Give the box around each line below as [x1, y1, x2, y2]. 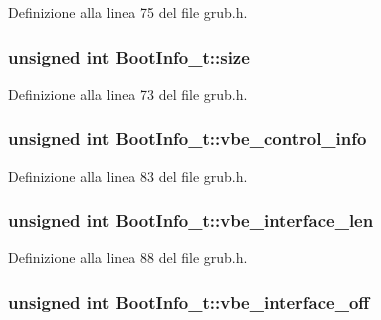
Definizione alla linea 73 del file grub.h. [8, 83, 248, 104]
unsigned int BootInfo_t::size [8, 44, 250, 69]
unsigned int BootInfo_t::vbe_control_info [8, 126, 367, 151]
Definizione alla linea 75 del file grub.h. [8, 2, 248, 22]
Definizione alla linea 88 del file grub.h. [8, 247, 248, 268]
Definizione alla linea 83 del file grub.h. [8, 165, 248, 186]
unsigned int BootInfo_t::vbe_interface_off [8, 289, 370, 314]
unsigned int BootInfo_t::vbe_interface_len [8, 208, 374, 233]
